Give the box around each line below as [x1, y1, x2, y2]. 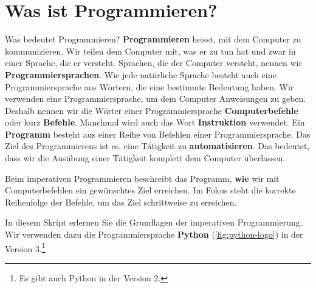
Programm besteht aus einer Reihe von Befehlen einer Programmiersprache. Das [5, 127, 311, 140]
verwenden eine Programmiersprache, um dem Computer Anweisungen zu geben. [5, 92, 306, 105]
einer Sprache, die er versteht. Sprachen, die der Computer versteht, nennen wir [5, 56, 302, 69]
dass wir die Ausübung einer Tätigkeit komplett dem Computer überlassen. [5, 152, 286, 164]
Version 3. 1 [5, 240, 46, 255]
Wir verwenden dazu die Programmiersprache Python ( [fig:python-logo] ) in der [5, 228, 303, 241]
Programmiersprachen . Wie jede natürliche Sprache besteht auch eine [5, 68, 276, 81]
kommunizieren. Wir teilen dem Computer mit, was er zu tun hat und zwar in [5, 44, 296, 57]
